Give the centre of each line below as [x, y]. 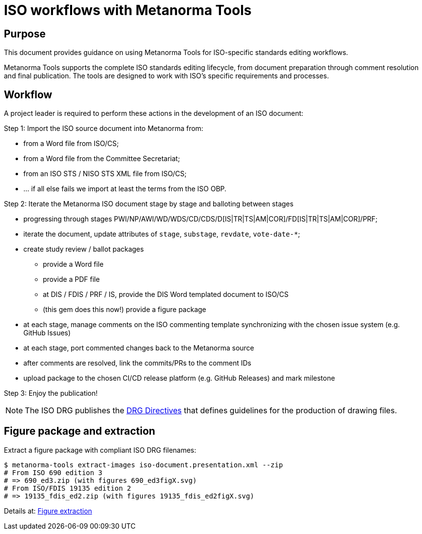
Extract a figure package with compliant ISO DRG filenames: [100, 450]
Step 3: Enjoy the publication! [51, 393]
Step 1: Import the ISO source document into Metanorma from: [104, 129]
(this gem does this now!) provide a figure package [125, 310]
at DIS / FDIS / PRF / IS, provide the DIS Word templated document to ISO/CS [166, 295]
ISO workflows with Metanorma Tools [128, 10]
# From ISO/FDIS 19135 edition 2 [68, 488]
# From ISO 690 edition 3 [53, 472]
